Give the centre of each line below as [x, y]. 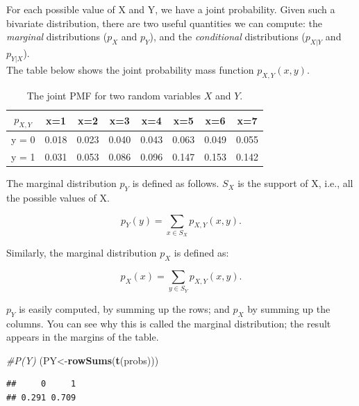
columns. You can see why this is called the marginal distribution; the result [169, 323]
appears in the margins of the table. [83, 337]
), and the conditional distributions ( [227, 36]
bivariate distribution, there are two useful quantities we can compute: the [164, 23]
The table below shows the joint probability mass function [130, 69]
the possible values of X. [58, 197]
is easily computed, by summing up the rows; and [124, 308]
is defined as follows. [176, 183]
